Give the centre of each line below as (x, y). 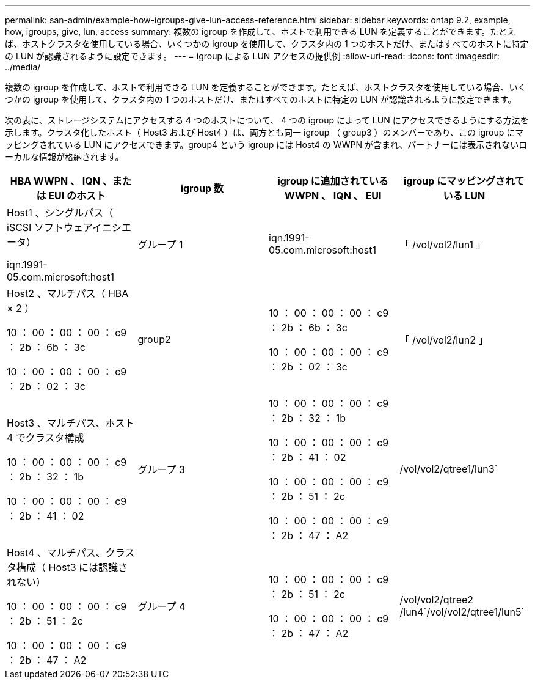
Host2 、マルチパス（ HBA (68, 293)
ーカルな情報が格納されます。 (64, 157)
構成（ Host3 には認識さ (72, 567)
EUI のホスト (77, 196)
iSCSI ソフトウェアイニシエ (69, 227)
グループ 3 (161, 469)
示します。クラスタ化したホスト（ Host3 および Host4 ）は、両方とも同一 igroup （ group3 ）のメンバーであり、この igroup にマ (264, 132)
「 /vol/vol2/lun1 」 (443, 245)
